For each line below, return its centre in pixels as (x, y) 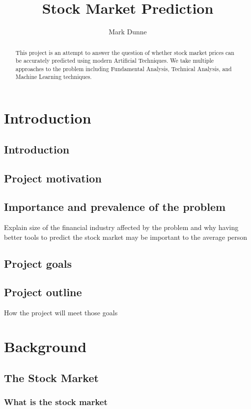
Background (45, 346)
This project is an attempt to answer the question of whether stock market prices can (125, 52)
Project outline (43, 292)
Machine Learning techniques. (54, 77)
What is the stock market (56, 401)
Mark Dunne (128, 32)
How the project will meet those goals (61, 313)
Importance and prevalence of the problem (115, 207)
